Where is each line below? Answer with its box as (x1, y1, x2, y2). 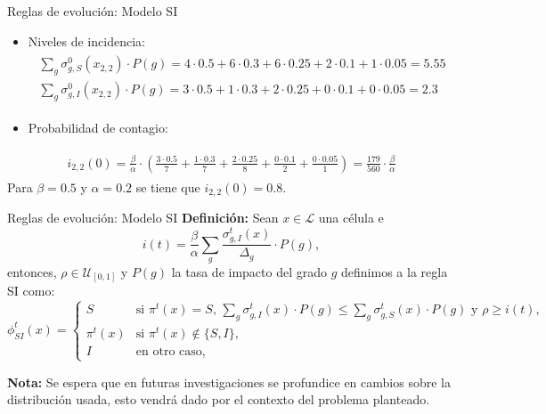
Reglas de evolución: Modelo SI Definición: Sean (7, 208, 279, 227)
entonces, (7, 262, 57, 280)
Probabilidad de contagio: (28, 118, 168, 136)
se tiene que (135, 177, 200, 196)
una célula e (318, 208, 384, 227)
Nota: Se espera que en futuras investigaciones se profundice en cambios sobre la (7, 372, 451, 391)
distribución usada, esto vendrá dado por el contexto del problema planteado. (7, 390, 430, 409)
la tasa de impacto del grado (171, 262, 328, 280)
